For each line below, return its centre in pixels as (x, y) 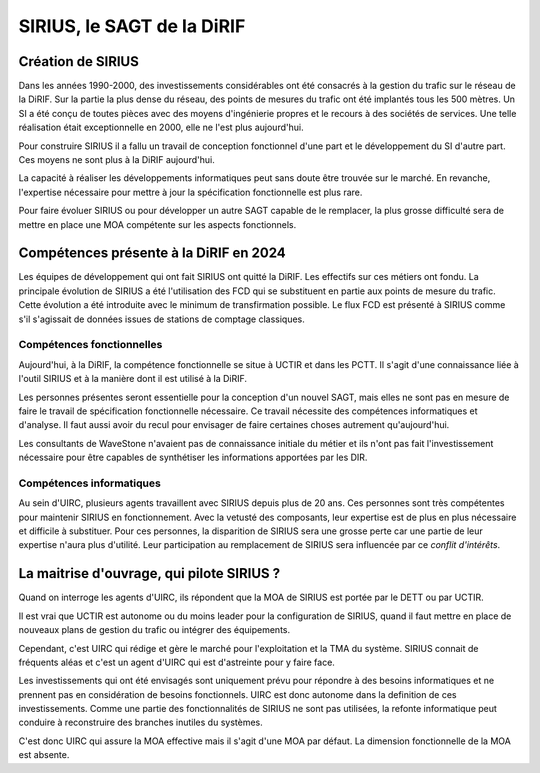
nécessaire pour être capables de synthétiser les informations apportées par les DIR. (193, 457)
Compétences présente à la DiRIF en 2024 (152, 253)
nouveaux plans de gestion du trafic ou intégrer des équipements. (154, 630)
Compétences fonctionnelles (90, 345)
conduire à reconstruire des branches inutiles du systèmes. (141, 722)
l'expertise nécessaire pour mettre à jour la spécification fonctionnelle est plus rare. (190, 192)
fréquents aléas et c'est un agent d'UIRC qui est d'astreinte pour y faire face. (176, 662)
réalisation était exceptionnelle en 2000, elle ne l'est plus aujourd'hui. (161, 127)
